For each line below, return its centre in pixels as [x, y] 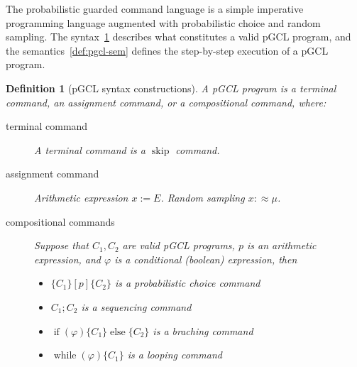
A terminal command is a [90, 149]
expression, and [67, 259]
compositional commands [60, 221]
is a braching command [203, 330]
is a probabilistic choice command [187, 283]
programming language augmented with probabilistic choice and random [163, 22]
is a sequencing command [136, 306]
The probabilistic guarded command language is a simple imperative [155, 9]
